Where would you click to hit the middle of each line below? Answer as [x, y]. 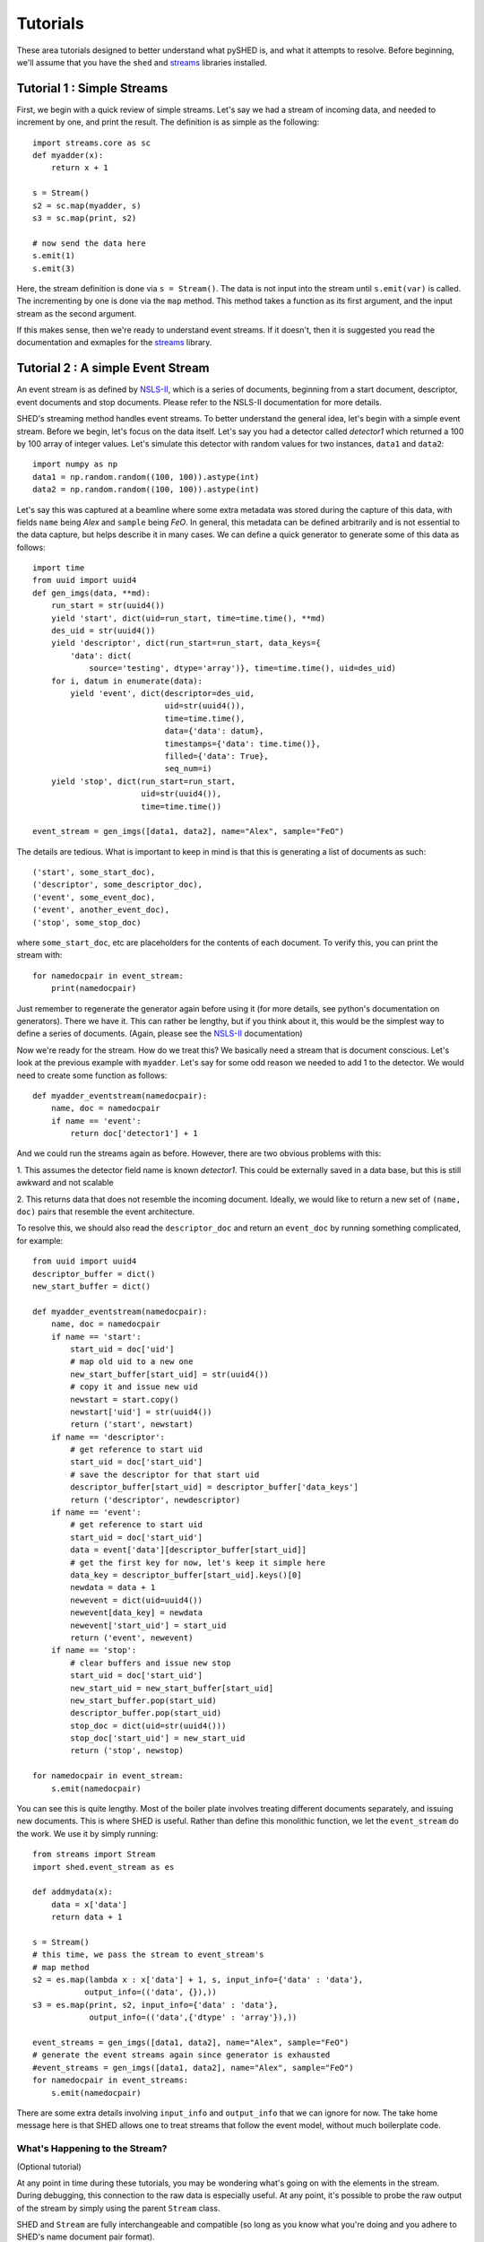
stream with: [39, 955]
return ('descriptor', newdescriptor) [156, 1499]
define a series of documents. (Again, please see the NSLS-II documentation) [160, 1034]
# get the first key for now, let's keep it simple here [198, 1562]
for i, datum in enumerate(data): [127, 681]
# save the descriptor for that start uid [165, 1474]
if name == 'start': [96, 1337]
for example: [40, 1240]
